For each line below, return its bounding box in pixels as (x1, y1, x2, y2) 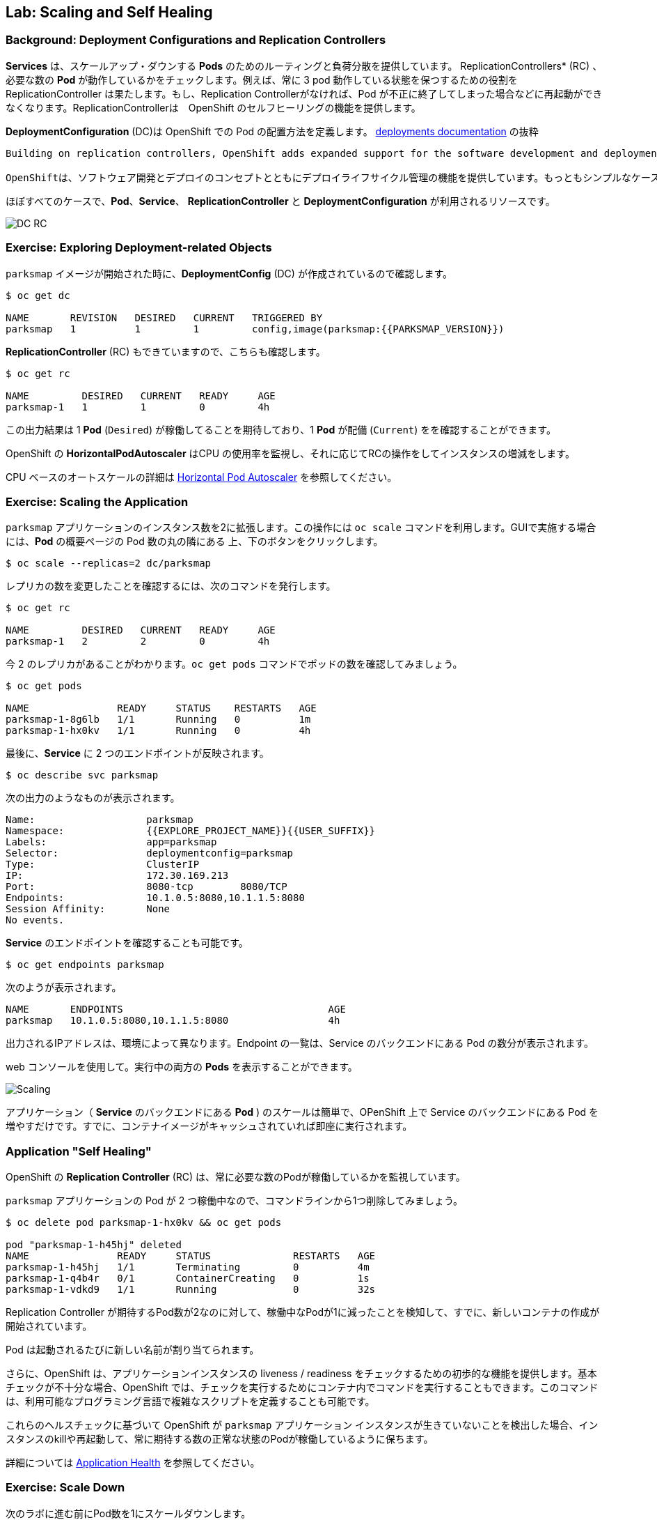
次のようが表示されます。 (6, 981, 122, 994)
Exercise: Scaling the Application (6, 494, 189, 509)
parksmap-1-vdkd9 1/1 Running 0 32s (6, 1284, 376, 1296)
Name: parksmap (6, 814, 193, 826)
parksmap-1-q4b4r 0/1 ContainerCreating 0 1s (6, 1273, 370, 1284)
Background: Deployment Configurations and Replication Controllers (6, 33, 386, 47)
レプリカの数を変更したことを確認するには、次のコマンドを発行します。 (6, 580, 336, 592)
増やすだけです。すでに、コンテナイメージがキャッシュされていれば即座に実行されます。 (6, 1120, 413, 1133)
